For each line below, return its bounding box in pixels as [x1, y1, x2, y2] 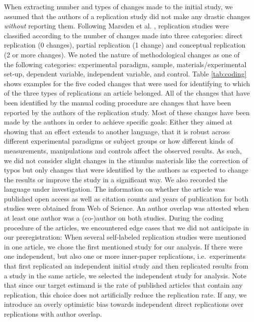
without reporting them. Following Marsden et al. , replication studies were [4, 21, 229, 31]
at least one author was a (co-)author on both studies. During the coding [4, 213, 224, 223]
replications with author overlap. [4, 309, 102, 319]
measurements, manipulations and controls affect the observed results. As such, [4, 145, 242, 155]
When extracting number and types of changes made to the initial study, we [4, 1, 233, 11]
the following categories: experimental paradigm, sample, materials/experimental [4, 59, 247, 69]
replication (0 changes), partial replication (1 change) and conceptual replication [4, 40, 246, 50]
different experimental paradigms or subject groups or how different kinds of [4, 136, 233, 146]
